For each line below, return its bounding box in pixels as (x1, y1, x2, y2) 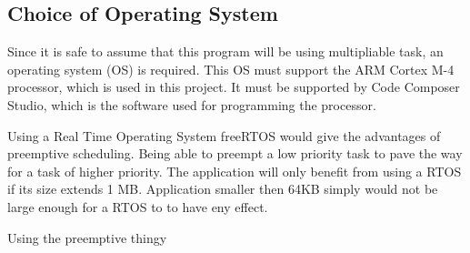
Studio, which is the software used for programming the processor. (7, 95, 376, 114)
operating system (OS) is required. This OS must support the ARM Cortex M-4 (7, 59, 455, 78)
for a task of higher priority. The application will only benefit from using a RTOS (7, 161, 462, 180)
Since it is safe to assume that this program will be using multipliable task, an (7, 42, 444, 61)
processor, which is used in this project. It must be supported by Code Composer (7, 77, 460, 96)
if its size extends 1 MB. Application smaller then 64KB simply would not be (7, 179, 438, 198)
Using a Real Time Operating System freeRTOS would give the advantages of (7, 126, 441, 145)
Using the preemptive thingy (7, 228, 167, 247)
